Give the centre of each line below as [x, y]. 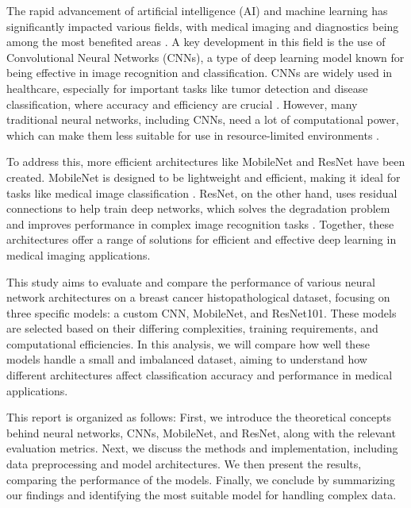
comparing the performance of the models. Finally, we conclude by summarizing [201, 479]
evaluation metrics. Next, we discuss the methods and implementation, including [202, 448]
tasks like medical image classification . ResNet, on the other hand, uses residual [202, 192]
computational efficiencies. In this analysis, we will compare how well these [188, 343]
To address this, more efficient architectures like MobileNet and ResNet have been [206, 162]
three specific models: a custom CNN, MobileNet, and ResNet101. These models [202, 312]
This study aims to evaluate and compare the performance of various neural [191, 281]
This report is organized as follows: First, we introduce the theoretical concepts [199, 417]
